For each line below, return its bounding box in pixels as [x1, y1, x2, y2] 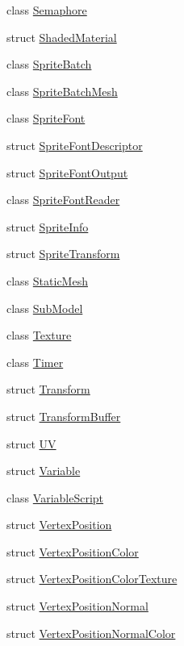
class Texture [6, 327, 72, 344]
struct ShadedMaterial [6, 28, 117, 45]
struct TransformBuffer [6, 407, 121, 424]
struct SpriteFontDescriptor [6, 136, 143, 153]
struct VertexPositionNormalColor [6, 624, 176, 641]
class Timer [6, 353, 64, 370]
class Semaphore [6, 2, 87, 18]
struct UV [6, 435, 56, 452]
